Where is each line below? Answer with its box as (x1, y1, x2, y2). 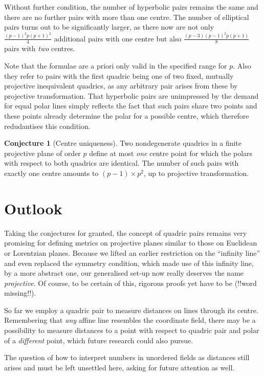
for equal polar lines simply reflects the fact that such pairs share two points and (4, 100, 257, 111)
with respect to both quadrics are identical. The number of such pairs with (4, 158, 239, 168)
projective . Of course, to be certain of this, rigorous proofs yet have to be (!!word (4, 277, 257, 288)
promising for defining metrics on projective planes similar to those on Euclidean (4, 237, 257, 248)
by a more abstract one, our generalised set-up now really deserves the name (4, 268, 244, 278)
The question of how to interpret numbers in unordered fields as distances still (4, 352, 250, 363)
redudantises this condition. (4, 120, 91, 131)
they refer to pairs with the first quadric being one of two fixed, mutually (4, 70, 234, 81)
